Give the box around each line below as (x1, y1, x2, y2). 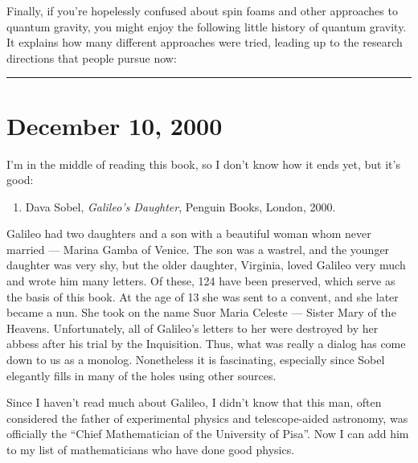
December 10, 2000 (6, 109, 223, 141)
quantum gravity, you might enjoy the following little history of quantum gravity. (6, 18, 407, 35)
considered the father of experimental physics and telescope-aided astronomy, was (6, 409, 408, 426)
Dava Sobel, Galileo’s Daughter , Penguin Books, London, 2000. (25, 198, 336, 215)
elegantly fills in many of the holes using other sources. (6, 367, 277, 383)
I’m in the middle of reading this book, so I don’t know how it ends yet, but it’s (6, 155, 400, 172)
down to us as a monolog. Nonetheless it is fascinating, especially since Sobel (6, 351, 385, 368)
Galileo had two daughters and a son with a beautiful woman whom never (6, 225, 371, 242)
